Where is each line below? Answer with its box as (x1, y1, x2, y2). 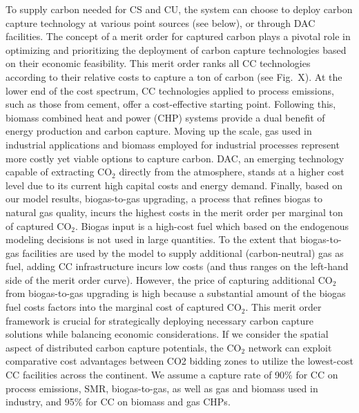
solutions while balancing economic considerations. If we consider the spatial (6, 327, 329, 341)
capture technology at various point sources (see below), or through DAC (6, 15, 316, 30)
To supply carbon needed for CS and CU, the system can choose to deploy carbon (6, 2, 353, 16)
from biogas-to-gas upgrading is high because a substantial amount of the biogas (6, 286, 346, 300)
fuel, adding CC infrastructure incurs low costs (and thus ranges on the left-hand (6, 259, 349, 273)
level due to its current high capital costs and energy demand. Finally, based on (6, 177, 342, 192)
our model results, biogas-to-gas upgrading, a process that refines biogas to (6, 191, 322, 206)
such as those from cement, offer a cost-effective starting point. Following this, (6, 97, 336, 111)
